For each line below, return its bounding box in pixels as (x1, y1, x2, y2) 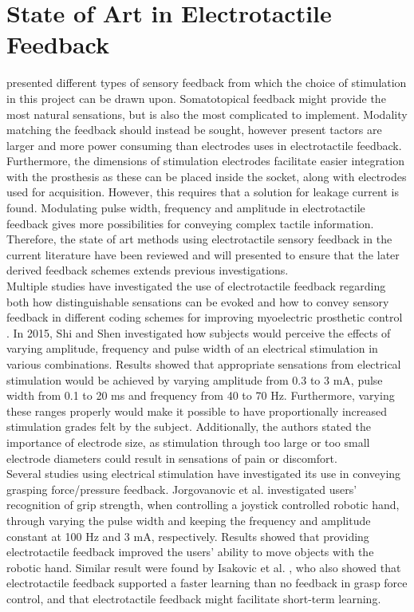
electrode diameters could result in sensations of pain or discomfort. (6, 449, 337, 466)
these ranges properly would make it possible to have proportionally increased (6, 402, 388, 419)
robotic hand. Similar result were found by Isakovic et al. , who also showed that (6, 559, 401, 575)
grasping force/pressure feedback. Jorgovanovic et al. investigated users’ (6, 480, 357, 497)
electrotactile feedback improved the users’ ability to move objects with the (6, 543, 374, 560)
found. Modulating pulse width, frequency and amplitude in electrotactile (6, 199, 365, 216)
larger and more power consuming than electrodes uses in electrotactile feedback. (6, 136, 402, 153)
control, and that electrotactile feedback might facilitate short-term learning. (6, 590, 381, 606)
